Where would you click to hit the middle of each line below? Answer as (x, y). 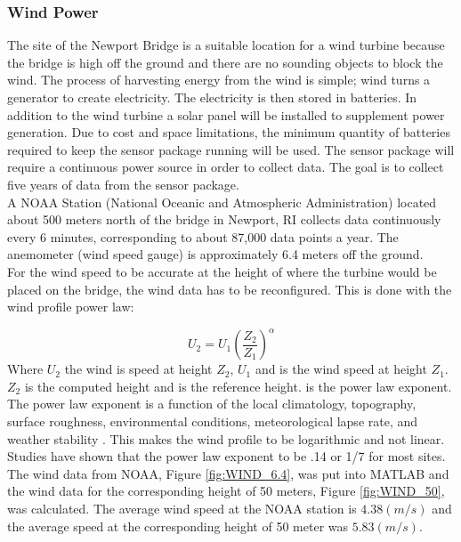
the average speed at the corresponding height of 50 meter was (178, 526)
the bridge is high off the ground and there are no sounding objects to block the (225, 62)
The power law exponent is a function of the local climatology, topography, (212, 404)
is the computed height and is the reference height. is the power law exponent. (238, 386)
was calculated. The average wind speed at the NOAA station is (182, 508)
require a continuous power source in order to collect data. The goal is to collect (226, 167)
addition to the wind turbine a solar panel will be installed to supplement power (226, 114)
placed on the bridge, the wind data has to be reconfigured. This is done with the (230, 289)
